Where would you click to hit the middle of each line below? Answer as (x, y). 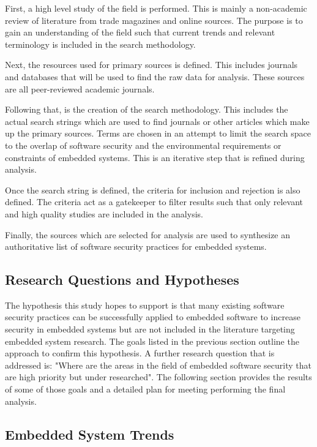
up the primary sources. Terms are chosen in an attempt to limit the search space (158, 133)
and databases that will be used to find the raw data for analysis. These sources (155, 76)
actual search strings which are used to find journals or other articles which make (157, 121)
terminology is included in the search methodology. (100, 44)
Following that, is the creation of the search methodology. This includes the (147, 109)
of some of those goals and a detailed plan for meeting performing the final (145, 389)
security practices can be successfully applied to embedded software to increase (153, 317)
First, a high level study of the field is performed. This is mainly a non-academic (156, 8)
